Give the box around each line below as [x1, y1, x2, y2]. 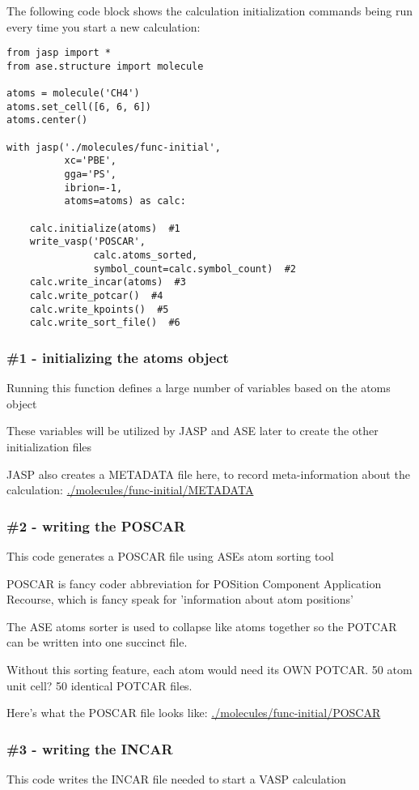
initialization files [6, 438, 92, 455]
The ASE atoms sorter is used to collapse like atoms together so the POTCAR [6, 617, 397, 634]
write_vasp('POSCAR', [29, 236, 146, 248]
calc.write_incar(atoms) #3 [29, 276, 186, 288]
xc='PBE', [64, 155, 117, 167]
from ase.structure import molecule [6, 60, 204, 72]
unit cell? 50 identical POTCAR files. [6, 677, 193, 694]
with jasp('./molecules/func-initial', [6, 141, 221, 153]
